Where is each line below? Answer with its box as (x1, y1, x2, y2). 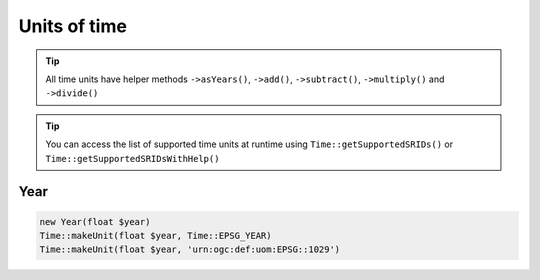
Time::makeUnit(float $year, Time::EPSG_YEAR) (39, 230, 272, 241)
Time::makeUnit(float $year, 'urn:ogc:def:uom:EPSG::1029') (39, 244, 341, 255)
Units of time (18, 15, 127, 37)
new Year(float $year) (39, 216, 151, 227)
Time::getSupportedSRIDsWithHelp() (45, 153, 220, 164)
